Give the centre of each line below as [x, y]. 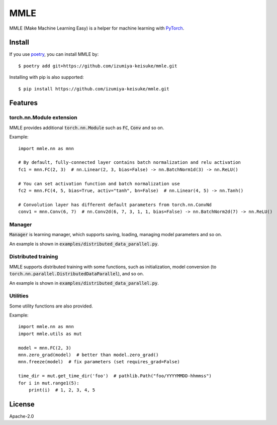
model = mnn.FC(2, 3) [45, 348]
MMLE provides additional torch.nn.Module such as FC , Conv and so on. [87, 128]
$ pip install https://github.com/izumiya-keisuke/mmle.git [94, 89]
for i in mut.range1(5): [49, 383]
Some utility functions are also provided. [51, 306]
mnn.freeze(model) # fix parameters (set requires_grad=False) [99, 362]
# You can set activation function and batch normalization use [99, 184]
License [22, 404]
